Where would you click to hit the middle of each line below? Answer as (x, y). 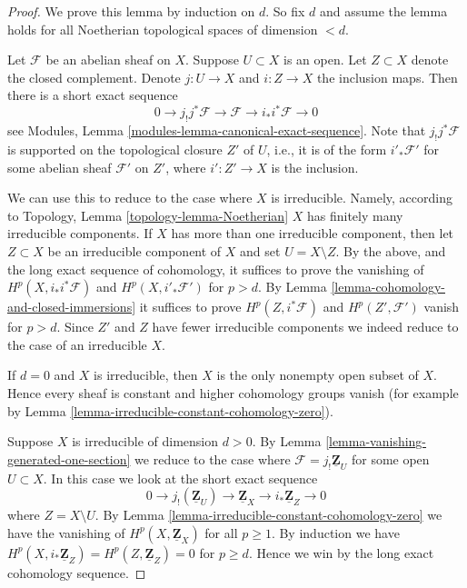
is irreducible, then (146, 375)
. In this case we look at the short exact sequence (180, 478)
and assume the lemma (384, 11)
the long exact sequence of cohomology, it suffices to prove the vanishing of (216, 269)
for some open (390, 458)
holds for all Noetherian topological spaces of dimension (163, 29)
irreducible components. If (80, 233)
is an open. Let (325, 60)
